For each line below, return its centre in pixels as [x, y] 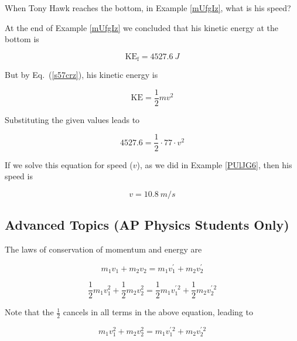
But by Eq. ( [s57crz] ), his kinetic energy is [81, 75]
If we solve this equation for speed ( [69, 164]
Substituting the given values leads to [72, 119]
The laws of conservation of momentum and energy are [103, 249]
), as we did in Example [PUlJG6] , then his [214, 164]
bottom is [22, 39]
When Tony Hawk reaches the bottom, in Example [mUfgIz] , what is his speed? [148, 8]
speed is [19, 176]
